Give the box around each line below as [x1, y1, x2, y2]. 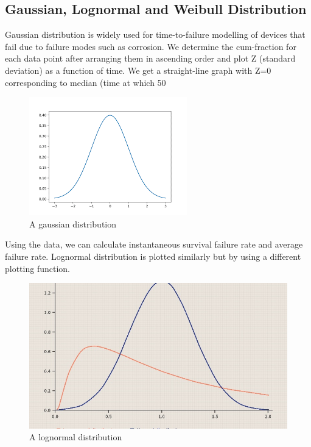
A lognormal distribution [29, 431, 122, 443]
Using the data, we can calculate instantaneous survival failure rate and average [5, 238, 303, 251]
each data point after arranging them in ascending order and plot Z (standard [5, 52, 296, 65]
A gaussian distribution [29, 217, 117, 230]
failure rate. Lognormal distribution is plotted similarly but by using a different [5, 249, 301, 262]
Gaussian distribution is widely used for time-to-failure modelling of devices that [5, 28, 306, 41]
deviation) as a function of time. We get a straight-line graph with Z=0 [5, 63, 271, 76]
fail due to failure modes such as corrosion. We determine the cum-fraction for [5, 40, 296, 52]
